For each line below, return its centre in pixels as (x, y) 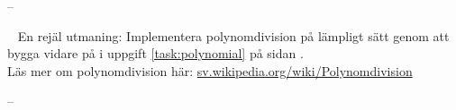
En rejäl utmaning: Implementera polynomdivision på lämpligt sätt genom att (233, 35)
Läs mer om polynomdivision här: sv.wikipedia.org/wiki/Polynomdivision (210, 70)
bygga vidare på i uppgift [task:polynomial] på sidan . (155, 53)
